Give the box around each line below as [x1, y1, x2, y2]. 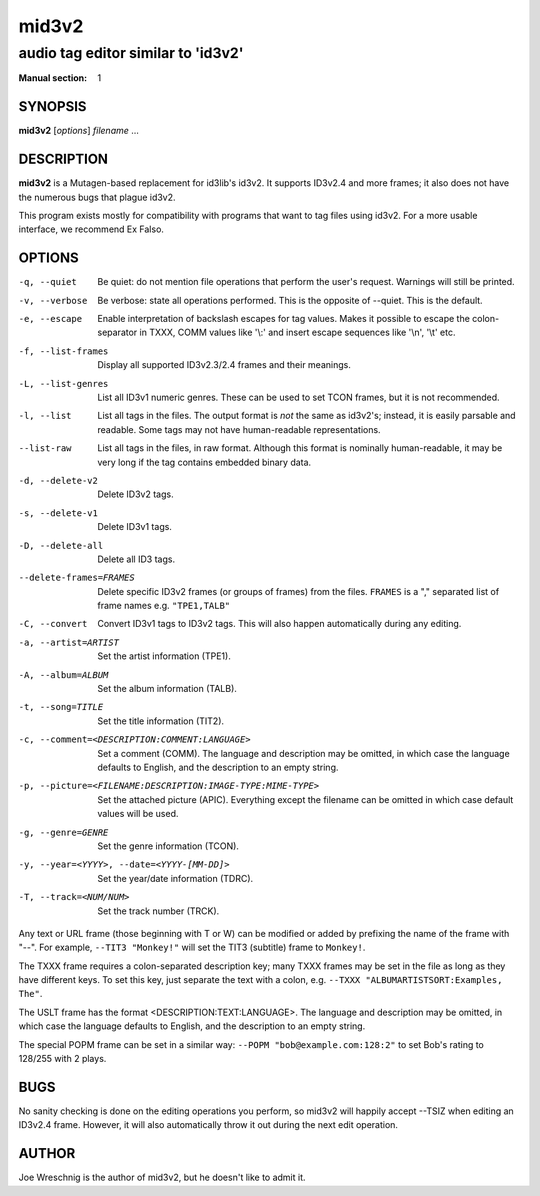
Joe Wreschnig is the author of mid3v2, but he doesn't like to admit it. [18, 1171, 306, 1184]
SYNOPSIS [18, 98, 87, 115]
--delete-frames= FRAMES [18, 572, 135, 584]
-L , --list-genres [18, 378, 109, 389]
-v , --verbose [18, 295, 88, 306]
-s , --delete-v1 [18, 507, 99, 519]
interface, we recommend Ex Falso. [18, 223, 165, 235]
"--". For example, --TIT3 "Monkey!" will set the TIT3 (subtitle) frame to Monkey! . [18, 941, 366, 954]
